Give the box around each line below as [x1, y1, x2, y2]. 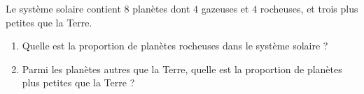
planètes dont [132, 1, 190, 15]
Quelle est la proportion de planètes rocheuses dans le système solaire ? [22, 38, 328, 53]
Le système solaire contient [6, 1, 121, 15]
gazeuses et [201, 1, 249, 15]
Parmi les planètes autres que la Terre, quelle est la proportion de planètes [22, 61, 342, 76]
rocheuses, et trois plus [260, 1, 358, 15]
